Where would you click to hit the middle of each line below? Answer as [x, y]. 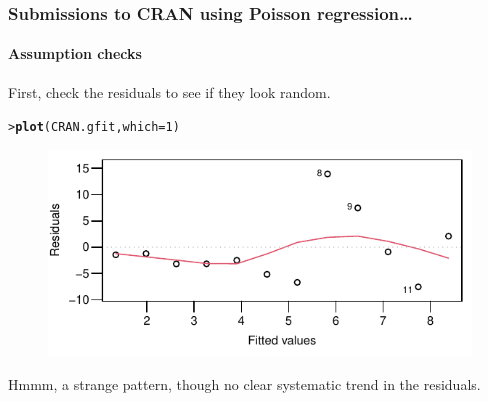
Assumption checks [75, 53]
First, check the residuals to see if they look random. [169, 91]
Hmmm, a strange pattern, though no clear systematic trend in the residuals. [244, 383]
